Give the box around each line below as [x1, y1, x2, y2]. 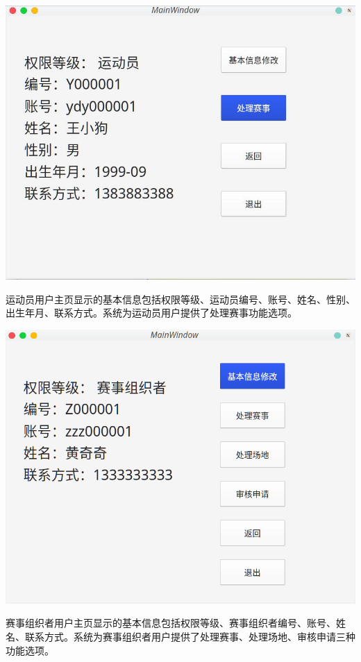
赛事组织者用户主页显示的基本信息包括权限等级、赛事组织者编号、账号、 [6, 616, 336, 630]
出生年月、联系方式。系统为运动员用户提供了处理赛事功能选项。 [6, 305, 297, 320]
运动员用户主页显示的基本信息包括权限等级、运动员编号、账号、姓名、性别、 [6, 291, 355, 306]
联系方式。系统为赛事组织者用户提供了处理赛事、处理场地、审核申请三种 [24, 629, 355, 644]
